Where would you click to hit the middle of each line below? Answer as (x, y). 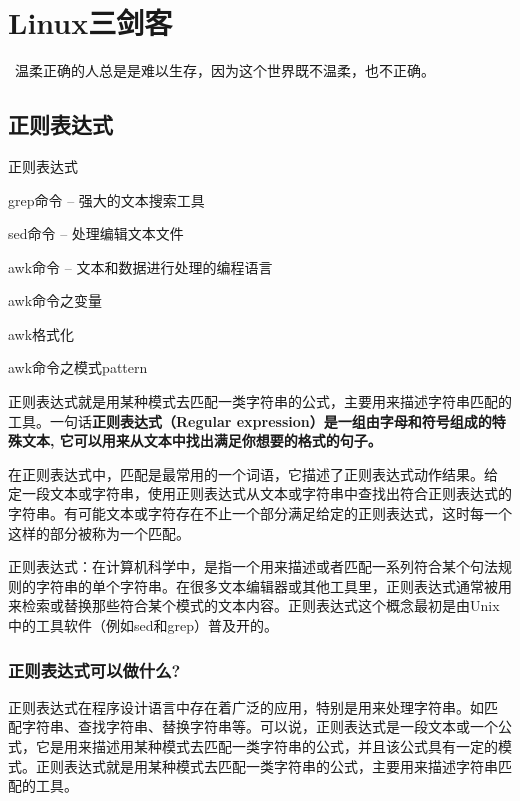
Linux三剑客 (90, 22)
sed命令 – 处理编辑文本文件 (96, 233)
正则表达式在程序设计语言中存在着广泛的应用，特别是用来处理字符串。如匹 (253, 706)
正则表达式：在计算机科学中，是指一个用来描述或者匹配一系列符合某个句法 (253, 566)
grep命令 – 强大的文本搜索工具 (106, 199)
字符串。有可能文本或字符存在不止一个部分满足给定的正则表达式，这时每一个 (260, 513)
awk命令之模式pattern (78, 367)
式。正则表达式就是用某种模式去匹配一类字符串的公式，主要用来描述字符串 (253, 765)
